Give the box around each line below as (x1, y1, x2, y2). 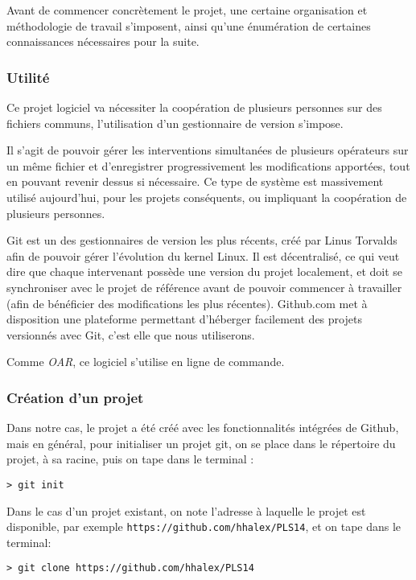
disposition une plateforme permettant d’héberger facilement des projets (6, 311, 362, 327)
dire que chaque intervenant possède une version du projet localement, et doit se (6, 263, 402, 280)
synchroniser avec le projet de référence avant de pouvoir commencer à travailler (6, 278, 402, 295)
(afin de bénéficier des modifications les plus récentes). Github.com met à (6, 294, 368, 311)
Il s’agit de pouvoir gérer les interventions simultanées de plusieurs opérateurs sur (6, 142, 409, 158)
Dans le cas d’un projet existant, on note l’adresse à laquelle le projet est (6, 502, 366, 519)
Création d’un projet (6, 387, 144, 407)
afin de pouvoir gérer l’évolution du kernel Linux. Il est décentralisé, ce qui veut (6, 247, 400, 264)
